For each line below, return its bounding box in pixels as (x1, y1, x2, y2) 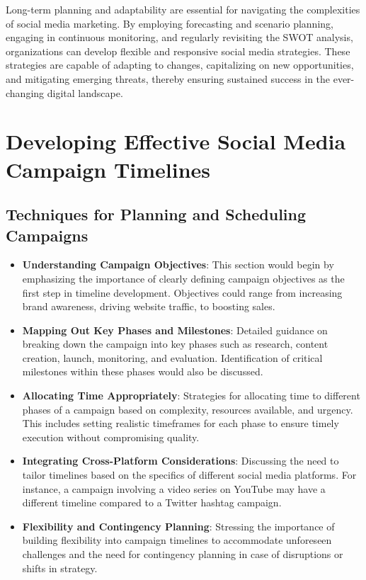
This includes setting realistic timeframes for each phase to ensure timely (22, 416, 339, 431)
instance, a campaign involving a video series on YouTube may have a (22, 481, 326, 496)
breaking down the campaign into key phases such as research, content (22, 336, 328, 351)
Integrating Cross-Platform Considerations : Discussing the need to (22, 453, 339, 468)
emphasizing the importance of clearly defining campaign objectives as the (22, 271, 345, 285)
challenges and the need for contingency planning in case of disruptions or (22, 547, 343, 561)
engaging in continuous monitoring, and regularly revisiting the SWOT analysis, (6, 30, 353, 45)
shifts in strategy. (22, 560, 98, 575)
